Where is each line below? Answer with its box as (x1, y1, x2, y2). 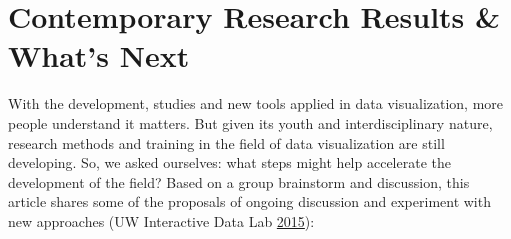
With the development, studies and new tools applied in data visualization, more (8, 93, 504, 114)
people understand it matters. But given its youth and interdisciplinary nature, (8, 112, 493, 133)
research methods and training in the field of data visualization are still (8, 132, 445, 153)
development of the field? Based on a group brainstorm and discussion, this (8, 171, 470, 192)
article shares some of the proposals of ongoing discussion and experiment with (8, 191, 491, 212)
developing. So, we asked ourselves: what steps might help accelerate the (8, 152, 451, 173)
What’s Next (8, 35, 190, 76)
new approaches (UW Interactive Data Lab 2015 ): (8, 210, 315, 231)
